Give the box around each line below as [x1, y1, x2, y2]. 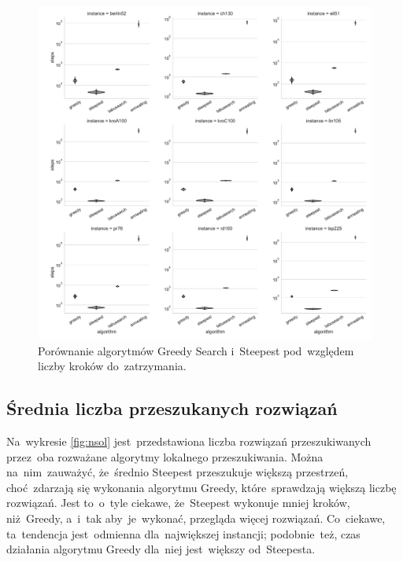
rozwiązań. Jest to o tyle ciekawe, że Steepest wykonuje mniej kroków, [6, 494, 350, 511]
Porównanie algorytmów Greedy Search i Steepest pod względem [38, 342, 354, 358]
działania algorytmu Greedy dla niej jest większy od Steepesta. [6, 541, 316, 557]
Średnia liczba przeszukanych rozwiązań [6, 396, 338, 421]
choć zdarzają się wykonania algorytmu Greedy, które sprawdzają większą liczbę [6, 479, 397, 495]
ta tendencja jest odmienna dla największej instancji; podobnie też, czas [6, 525, 360, 542]
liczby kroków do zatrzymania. [38, 358, 187, 374]
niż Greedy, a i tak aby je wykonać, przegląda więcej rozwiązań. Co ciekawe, [6, 509, 386, 526]
